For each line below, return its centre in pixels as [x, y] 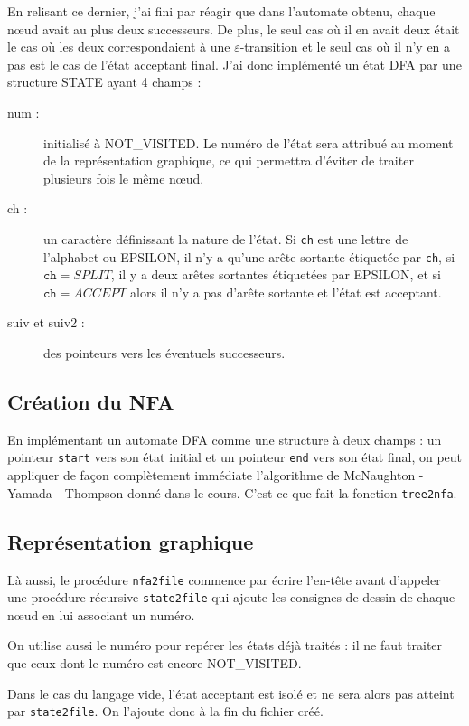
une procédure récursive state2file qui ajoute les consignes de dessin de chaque [231, 597]
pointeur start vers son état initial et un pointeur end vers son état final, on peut [235, 457]
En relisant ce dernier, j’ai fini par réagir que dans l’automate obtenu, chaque [221, 11]
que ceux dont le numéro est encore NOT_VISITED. [155, 663]
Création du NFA [91, 402]
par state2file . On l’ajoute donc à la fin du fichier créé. [165, 711]
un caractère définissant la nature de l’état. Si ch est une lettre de [226, 238]
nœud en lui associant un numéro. [101, 614]
